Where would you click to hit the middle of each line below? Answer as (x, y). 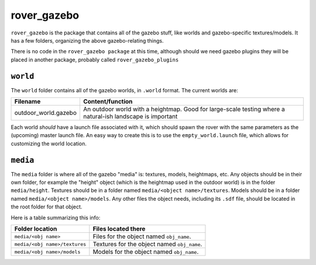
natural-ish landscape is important (130, 117)
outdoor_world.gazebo (46, 113)
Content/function (108, 102)
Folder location (36, 229)
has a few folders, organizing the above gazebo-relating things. (87, 40)
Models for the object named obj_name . (146, 252)
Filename (28, 102)
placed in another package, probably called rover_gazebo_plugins (95, 60)
